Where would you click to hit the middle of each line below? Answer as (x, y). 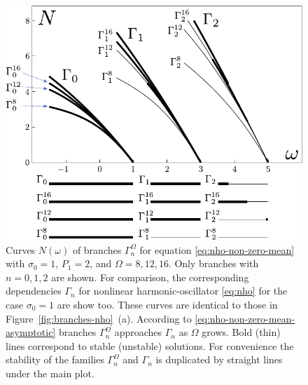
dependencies (34, 291)
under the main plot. (50, 373)
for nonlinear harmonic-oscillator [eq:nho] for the (183, 291)
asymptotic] (31, 332)
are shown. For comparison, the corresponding (150, 277)
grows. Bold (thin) (241, 332)
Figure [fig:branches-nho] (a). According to (99, 318)
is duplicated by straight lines (219, 359)
